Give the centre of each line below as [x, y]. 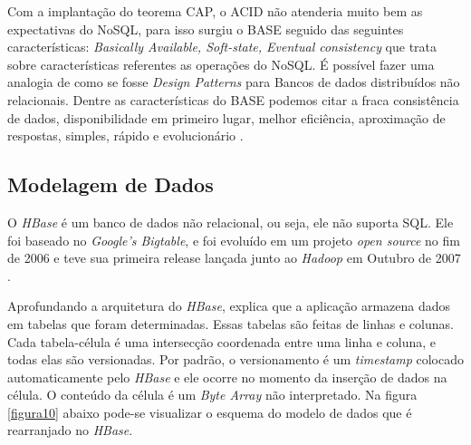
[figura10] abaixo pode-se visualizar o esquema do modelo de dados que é [210, 412]
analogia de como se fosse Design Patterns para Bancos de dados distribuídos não [234, 82]
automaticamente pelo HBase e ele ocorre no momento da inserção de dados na [227, 377]
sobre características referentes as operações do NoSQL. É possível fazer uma [221, 64]
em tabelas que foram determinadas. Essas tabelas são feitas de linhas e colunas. [231, 323]
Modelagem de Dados [111, 184]
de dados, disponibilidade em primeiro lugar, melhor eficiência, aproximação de [226, 117]
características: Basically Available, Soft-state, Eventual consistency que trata [222, 47]
